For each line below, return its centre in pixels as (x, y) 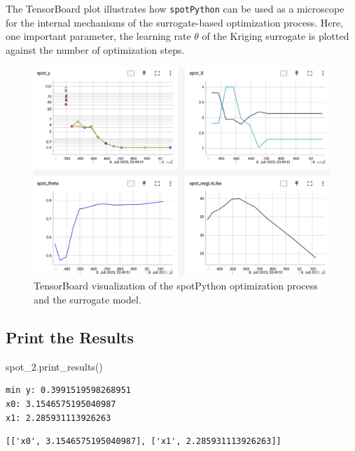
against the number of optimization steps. (95, 49)
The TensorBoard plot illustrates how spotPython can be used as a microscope (175, 8)
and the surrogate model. (88, 299)
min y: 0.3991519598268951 (68, 391)
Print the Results (70, 337)
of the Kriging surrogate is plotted (276, 36)
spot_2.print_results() (54, 366)
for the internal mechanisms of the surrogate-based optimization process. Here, (175, 22)
